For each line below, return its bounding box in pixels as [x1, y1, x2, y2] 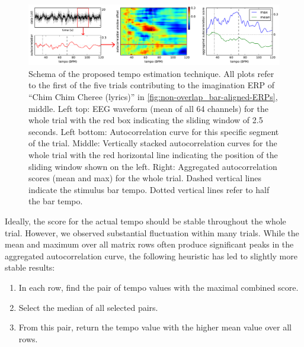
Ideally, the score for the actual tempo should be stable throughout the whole [5, 214, 286, 227]
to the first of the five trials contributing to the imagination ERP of [28, 79, 275, 91]
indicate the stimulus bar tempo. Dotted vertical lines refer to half [28, 183, 270, 195]
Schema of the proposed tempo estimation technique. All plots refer [28, 67, 274, 79]
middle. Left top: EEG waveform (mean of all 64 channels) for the [28, 102, 268, 114]
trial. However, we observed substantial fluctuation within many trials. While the [5, 226, 299, 239]
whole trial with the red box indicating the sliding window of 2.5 [28, 114, 263, 126]
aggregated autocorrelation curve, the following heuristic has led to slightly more [5, 249, 297, 262]
